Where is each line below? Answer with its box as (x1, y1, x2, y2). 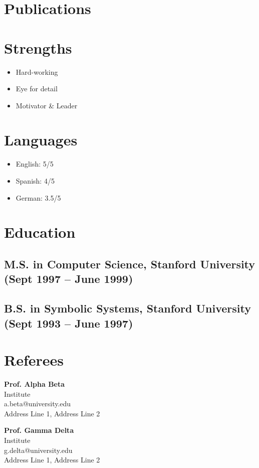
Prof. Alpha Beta (4, 379, 65, 389)
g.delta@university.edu (4, 444, 73, 455)
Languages (4, 129, 78, 150)
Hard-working (16, 66, 58, 77)
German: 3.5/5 (16, 192, 61, 203)
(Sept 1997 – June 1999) (4, 271, 133, 286)
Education (4, 222, 76, 242)
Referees (4, 350, 64, 370)
